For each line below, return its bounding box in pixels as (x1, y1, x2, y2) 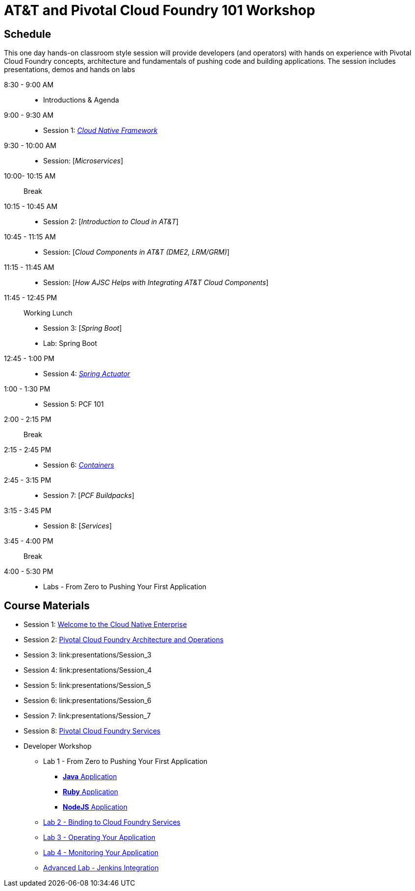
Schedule (4, 27, 51, 40)
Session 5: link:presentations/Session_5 (24, 681, 151, 690)
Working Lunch (24, 309, 73, 317)
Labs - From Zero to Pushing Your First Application (43, 582, 207, 591)
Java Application (63, 772, 117, 781)
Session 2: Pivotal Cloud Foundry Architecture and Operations (24, 635, 224, 644)
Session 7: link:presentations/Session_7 (24, 711, 151, 720)
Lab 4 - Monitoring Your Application (43, 848, 159, 857)
